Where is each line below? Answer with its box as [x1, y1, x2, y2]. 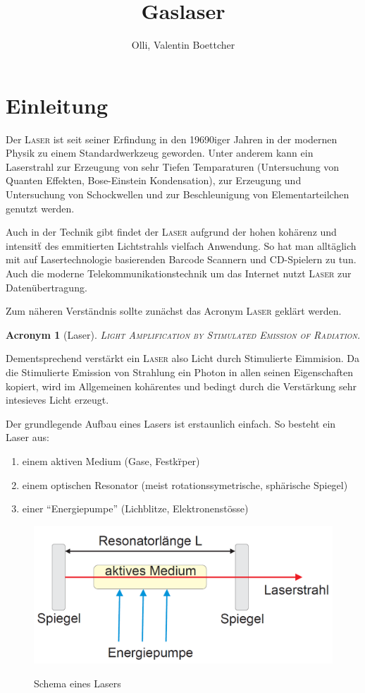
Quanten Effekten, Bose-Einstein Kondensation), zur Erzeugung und [6, 173, 302, 188]
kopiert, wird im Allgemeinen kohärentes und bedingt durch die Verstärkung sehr [6, 378, 357, 393]
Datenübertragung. [6, 279, 87, 294]
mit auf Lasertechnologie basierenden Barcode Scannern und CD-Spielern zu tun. [6, 252, 357, 267]
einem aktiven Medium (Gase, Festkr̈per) [22, 453, 200, 468]
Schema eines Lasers [34, 675, 121, 690]
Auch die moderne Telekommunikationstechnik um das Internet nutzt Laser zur [6, 266, 352, 280]
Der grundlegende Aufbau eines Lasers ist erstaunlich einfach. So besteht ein [6, 416, 336, 430]
